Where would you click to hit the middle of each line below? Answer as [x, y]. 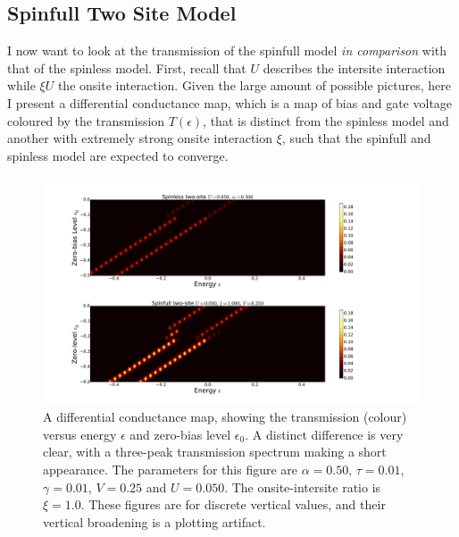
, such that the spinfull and [356, 138]
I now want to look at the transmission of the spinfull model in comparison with [227, 50]
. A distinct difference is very [324, 434]
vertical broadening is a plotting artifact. [154, 521]
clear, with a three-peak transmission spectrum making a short [215, 452]
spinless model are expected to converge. [118, 155]
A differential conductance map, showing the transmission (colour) [225, 417]
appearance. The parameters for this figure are [171, 469]
